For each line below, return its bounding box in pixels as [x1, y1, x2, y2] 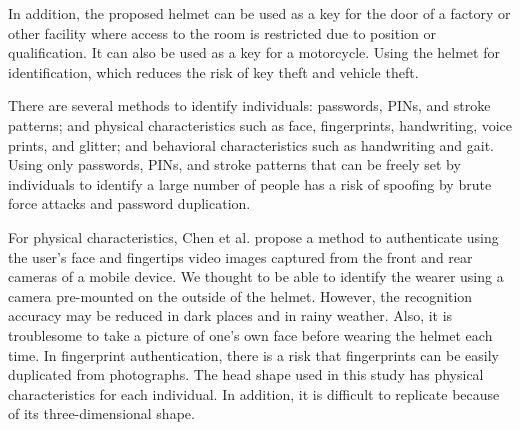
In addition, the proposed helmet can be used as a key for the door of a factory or [8, 3, 511, 23]
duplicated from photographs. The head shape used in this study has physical [8, 364, 484, 385]
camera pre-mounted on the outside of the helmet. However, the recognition [8, 285, 473, 306]
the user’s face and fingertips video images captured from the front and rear [8, 246, 473, 267]
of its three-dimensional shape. [8, 403, 195, 424]
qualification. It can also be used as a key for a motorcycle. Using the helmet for [8, 42, 500, 63]
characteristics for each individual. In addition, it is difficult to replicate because [8, 383, 500, 404]
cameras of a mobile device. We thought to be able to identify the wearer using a [8, 266, 504, 287]
